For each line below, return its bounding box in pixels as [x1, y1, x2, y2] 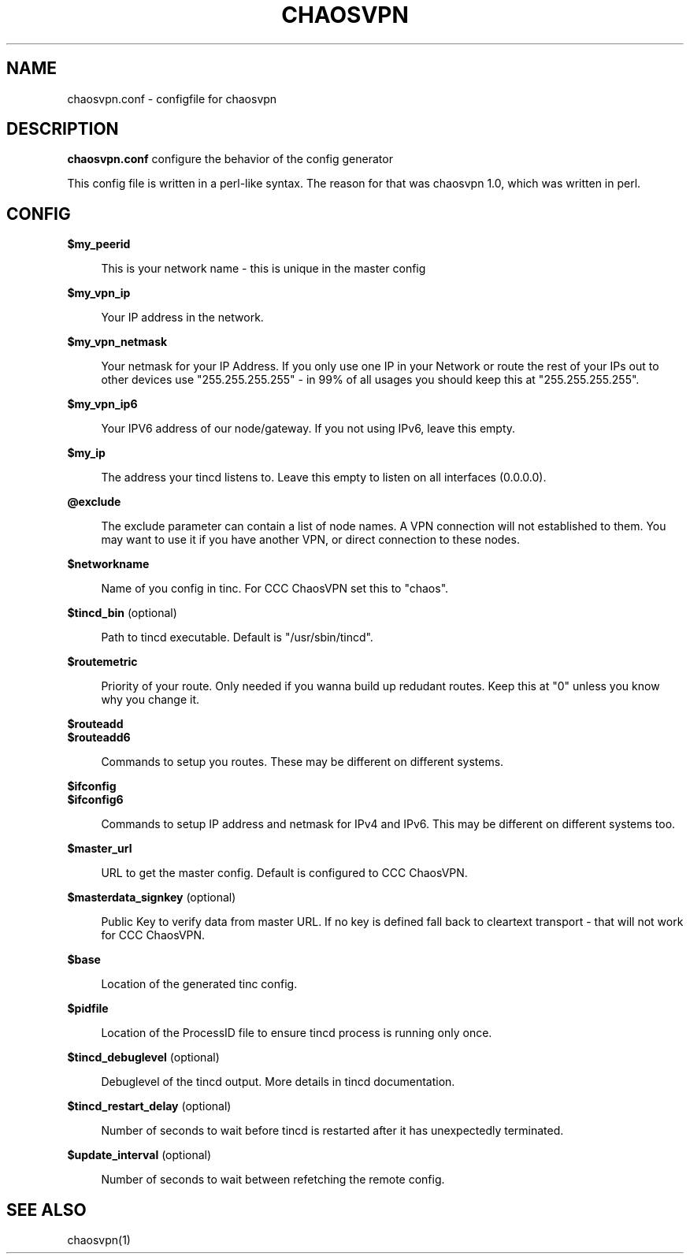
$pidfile [67, 1002, 109, 1016]
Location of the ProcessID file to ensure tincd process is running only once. [101, 1026, 492, 1040]
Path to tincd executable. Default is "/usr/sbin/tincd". [101, 630, 373, 645]
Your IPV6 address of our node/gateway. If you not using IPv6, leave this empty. [101, 422, 516, 436]
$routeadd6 [67, 730, 131, 745]
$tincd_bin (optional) [67, 606, 177, 620]
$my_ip [67, 446, 106, 460]
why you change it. [101, 693, 200, 707]
